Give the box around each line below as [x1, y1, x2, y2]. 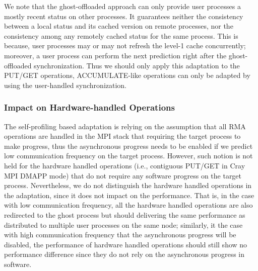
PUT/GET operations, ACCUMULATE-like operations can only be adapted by [4, 70, 250, 80]
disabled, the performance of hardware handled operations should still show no [4, 239, 247, 249]
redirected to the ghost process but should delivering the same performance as [4, 209, 245, 220]
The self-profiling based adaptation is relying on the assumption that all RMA [4, 121, 246, 131]
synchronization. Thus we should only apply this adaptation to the [34, 60, 240, 70]
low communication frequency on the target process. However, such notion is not [4, 150, 253, 161]
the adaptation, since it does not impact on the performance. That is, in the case [4, 190, 254, 200]
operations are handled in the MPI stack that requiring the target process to [4, 131, 241, 141]
